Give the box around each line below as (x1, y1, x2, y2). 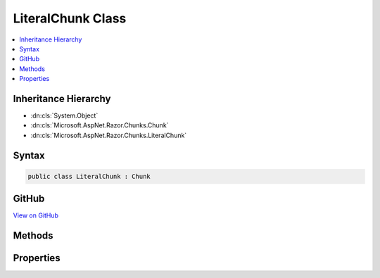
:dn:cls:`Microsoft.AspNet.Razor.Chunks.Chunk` (30, 121, 169, 129)
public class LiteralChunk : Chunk (27, 172, 151, 180)
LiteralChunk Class (13, 11, 127, 26)
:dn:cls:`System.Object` (30, 111, 99, 120)
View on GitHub (13, 211, 59, 220)
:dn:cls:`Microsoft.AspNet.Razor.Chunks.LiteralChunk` (30, 131, 187, 139)
